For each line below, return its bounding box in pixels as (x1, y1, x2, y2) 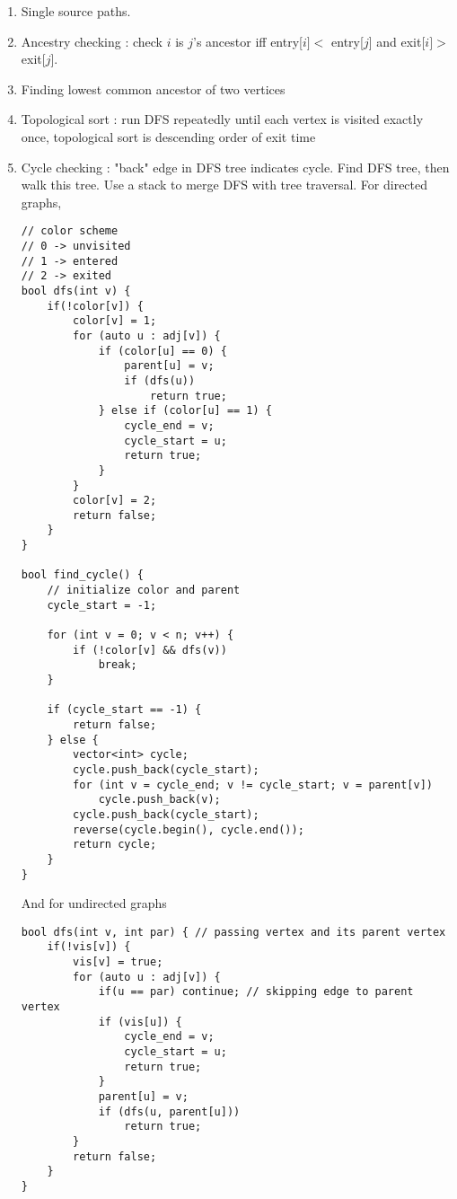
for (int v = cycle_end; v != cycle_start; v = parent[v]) (73, 778, 433, 791)
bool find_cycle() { (21, 569, 144, 582)
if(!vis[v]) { (47, 940, 131, 954)
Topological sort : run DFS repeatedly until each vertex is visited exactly (21, 110, 424, 128)
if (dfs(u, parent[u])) (98, 1105, 241, 1118)
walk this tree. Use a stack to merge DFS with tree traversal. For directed (21, 175, 428, 194)
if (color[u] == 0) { (98, 344, 227, 357)
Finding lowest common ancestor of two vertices (21, 79, 286, 98)
